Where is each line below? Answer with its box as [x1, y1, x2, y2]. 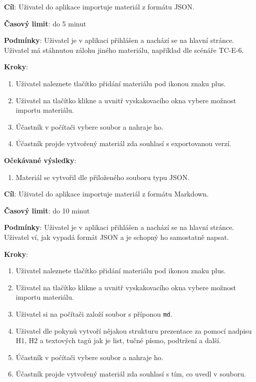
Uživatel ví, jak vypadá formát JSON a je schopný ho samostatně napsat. [4, 231, 229, 242]
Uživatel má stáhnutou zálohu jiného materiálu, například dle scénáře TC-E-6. [4, 44, 244, 55]
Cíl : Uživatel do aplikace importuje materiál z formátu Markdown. [4, 189, 209, 199]
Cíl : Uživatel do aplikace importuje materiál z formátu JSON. [4, 1, 195, 11]
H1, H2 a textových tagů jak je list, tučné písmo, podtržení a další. [15, 335, 221, 346]
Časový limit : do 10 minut [4, 205, 90, 215]
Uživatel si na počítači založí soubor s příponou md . [15, 308, 173, 319]
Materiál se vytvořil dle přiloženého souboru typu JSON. [15, 172, 190, 182]
